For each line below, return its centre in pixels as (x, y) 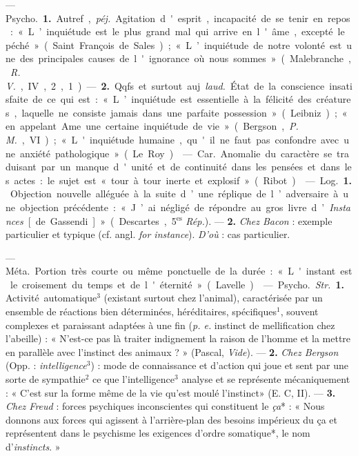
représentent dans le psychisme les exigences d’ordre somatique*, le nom (158, 433)
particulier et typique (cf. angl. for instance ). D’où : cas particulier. (148, 234)
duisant (21, 167)
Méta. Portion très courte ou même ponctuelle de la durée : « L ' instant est (179, 271)
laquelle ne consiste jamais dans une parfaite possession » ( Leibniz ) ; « (185, 112)
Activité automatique (51, 298)
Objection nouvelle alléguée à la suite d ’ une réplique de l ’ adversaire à (174, 194)
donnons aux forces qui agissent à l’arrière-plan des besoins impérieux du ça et (172, 419)
